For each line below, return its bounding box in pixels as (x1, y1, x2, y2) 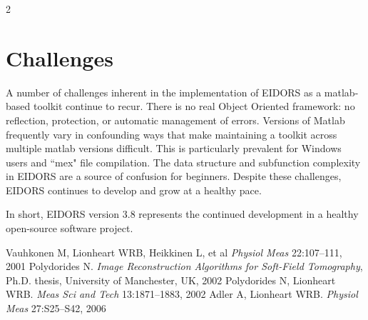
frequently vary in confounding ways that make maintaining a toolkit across (6, 126, 337, 141)
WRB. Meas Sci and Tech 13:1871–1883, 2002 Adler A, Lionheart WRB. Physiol (6, 286, 358, 301)
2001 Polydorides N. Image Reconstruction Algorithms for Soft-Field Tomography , (6, 259, 363, 274)
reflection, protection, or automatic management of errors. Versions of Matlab (6, 112, 345, 127)
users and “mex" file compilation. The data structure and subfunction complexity (6, 154, 361, 169)
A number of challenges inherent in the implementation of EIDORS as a (6, 84, 322, 99)
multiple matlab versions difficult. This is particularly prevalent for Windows (6, 141, 342, 156)
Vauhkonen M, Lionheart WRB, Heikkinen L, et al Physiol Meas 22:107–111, (6, 244, 342, 259)
